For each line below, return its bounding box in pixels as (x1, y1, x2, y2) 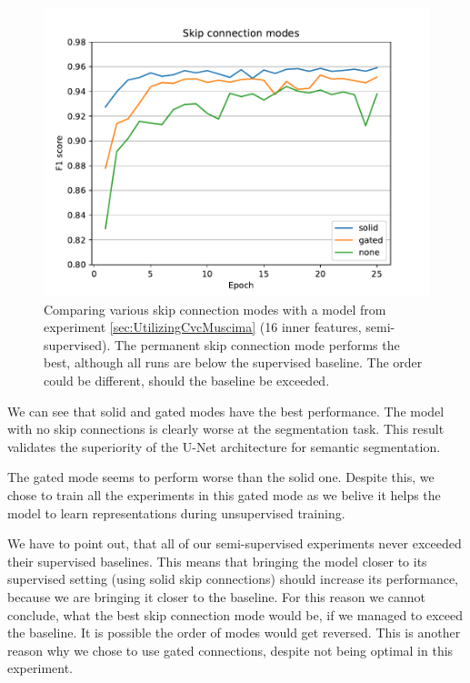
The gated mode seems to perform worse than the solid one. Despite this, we (7, 467, 435, 487)
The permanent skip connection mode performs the (114, 335, 400, 354)
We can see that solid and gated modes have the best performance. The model (7, 401, 445, 420)
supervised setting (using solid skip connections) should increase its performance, (7, 569, 458, 588)
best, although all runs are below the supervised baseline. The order (44, 353, 423, 372)
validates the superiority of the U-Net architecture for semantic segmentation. (7, 437, 441, 456)
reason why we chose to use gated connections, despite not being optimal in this (7, 640, 454, 659)
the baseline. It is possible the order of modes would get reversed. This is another (7, 623, 461, 642)
